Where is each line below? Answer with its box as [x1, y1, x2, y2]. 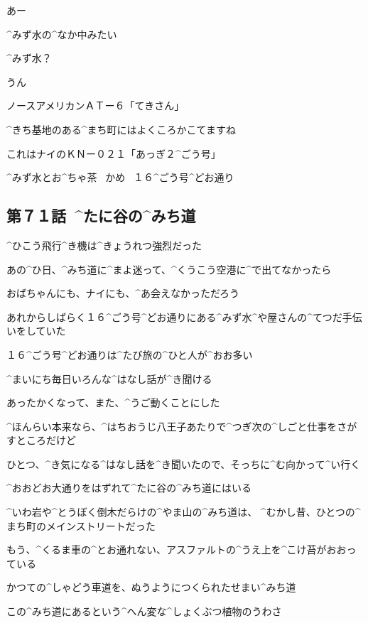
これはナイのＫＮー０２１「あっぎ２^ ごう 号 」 [6, 146, 221, 161]
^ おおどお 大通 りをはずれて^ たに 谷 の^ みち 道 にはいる [6, 480, 251, 495]
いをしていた [6, 323, 66, 338]
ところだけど [16, 433, 76, 448]
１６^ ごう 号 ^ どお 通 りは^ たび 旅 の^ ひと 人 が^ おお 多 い [6, 347, 253, 362]
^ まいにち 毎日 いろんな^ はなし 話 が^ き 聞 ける [6, 371, 212, 386]
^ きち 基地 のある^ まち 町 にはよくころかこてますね [6, 121, 236, 136]
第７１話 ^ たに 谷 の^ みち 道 [6, 205, 196, 227]
